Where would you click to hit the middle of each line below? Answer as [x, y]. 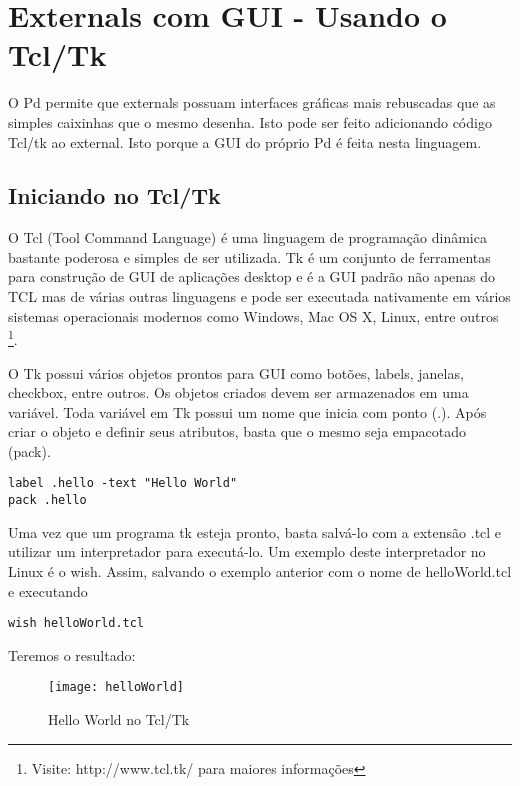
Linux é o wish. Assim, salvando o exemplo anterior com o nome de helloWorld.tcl [260, 570]
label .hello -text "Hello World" [123, 483]
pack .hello [47, 500]
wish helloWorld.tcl [76, 623]
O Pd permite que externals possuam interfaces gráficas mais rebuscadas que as [252, 102]
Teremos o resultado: [72, 654]
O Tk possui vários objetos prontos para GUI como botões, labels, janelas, [236, 372]
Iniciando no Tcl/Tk [114, 195]
